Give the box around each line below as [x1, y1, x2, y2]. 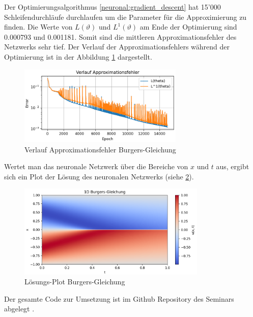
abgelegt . [4, 303, 35, 314]
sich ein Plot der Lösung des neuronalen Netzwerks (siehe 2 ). [4, 171, 194, 181]
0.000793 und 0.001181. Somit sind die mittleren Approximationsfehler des [4, 31, 237, 42]
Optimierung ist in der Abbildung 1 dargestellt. [4, 51, 152, 62]
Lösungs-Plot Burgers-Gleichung [24, 276, 125, 287]
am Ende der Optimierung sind [139, 21, 237, 32]
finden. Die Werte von [4, 21, 73, 32]
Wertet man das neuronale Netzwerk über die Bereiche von [4, 161, 188, 172]
